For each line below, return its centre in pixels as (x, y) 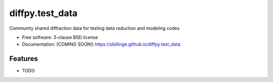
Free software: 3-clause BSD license (60, 37)
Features (24, 59)
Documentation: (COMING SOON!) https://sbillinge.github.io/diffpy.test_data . (102, 44)
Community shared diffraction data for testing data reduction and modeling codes (95, 28)
